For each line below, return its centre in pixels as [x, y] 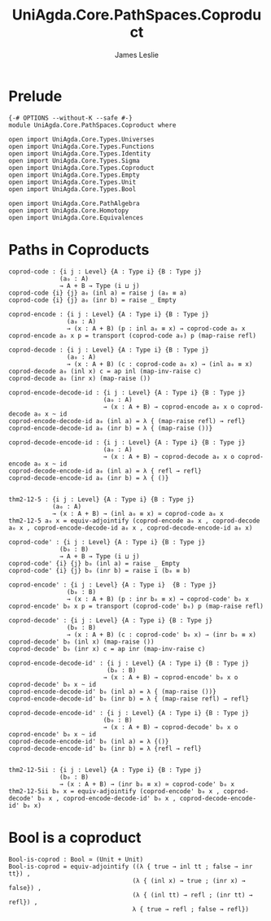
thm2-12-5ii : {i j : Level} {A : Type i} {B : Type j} [105, 770]
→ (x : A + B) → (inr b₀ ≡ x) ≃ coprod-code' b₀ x [147, 784]
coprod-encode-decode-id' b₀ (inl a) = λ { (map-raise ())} [113, 692]
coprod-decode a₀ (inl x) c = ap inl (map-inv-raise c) [105, 371]
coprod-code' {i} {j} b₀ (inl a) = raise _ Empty [94, 563]
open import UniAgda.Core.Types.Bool [72, 189]
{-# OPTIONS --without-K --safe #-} [70, 118]
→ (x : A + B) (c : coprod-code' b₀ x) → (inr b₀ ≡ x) [161, 635]
